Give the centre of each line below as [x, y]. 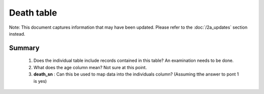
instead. [17, 34]
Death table [33, 13]
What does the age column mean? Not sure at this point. [90, 67]
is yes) [40, 81]
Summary [24, 48]
